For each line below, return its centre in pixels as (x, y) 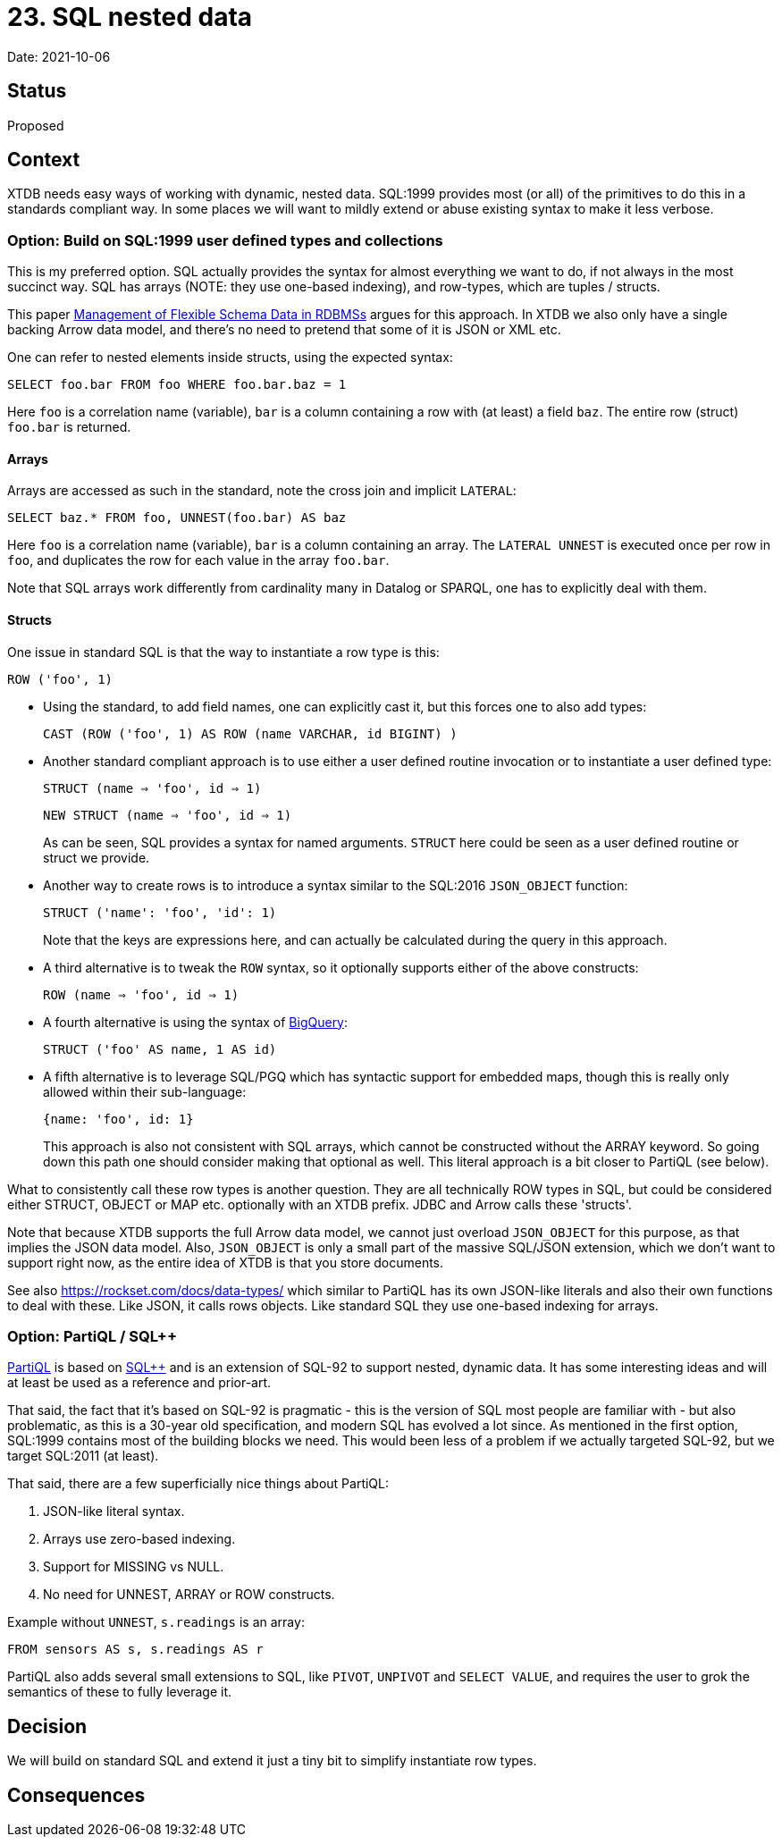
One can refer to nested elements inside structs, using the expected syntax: (230, 358)
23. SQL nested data (130, 17)
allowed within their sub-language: (145, 1091)
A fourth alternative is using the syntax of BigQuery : (196, 1022)
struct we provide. (97, 857)
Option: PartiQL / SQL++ (92, 1336)
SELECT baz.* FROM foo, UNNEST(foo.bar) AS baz (177, 518)
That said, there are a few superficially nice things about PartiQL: (198, 1484)
